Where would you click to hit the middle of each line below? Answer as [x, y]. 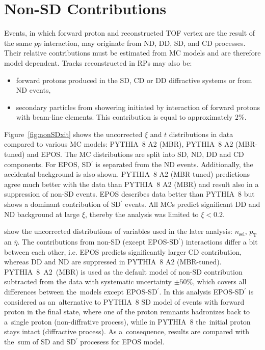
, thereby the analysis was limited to [142, 214]
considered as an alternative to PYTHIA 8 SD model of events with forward [124, 301]
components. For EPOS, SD [48, 164]
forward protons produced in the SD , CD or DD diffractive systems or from [134, 80]
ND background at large [42, 214]
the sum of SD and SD [40, 341]
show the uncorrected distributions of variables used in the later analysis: [118, 231]
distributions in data [201, 134]
